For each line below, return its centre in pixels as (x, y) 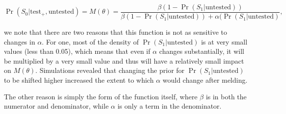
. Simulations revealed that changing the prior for (110, 70)
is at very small (224, 41)
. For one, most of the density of (90, 41)
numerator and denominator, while (56, 106)
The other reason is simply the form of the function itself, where (101, 96)
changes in (20, 41)
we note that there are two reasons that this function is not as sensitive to (116, 32)
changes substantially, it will (202, 51)
